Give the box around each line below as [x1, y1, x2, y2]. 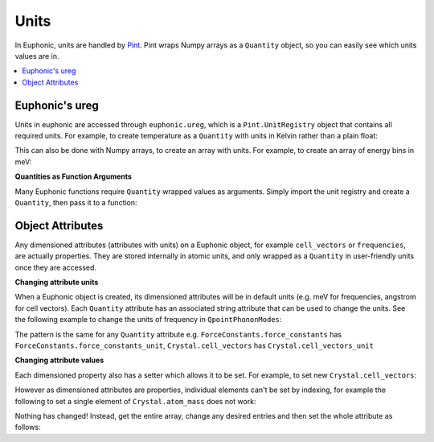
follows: [14, 423, 41, 432]
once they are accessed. [14, 262, 96, 272]
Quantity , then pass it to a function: [14, 197, 137, 207]
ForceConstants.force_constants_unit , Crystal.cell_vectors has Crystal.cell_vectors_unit [14, 341, 374, 350]
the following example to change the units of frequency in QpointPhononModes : [14, 315, 282, 324]
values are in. [14, 51, 59, 60]
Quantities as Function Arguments [14, 171, 133, 181]
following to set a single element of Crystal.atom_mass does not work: [14, 396, 256, 406]
